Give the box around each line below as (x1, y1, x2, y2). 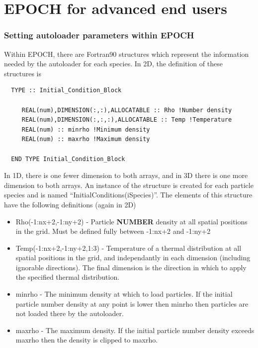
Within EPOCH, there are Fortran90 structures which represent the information (4, 48, 249, 59)
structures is (4, 68, 41, 78)
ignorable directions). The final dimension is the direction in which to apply (15, 262, 247, 272)
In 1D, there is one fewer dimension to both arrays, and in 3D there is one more (4, 170, 248, 180)
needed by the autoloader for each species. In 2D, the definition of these (4, 58, 223, 69)
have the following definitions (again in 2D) (4, 199, 136, 209)
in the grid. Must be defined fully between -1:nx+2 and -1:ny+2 (15, 226, 211, 236)
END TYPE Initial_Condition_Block (11, 155, 125, 163)
